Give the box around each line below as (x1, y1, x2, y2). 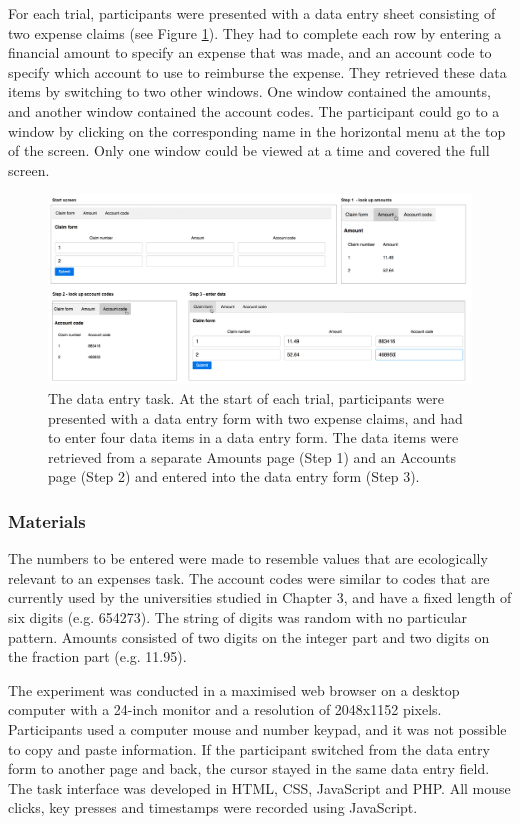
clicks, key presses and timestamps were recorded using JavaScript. (8, 797, 418, 818)
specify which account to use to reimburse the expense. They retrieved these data (8, 61, 507, 82)
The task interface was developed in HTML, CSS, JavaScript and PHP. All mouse (8, 777, 511, 798)
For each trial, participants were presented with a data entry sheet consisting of (8, 3, 496, 23)
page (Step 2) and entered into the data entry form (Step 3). (48, 466, 420, 487)
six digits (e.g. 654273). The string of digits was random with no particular (8, 606, 468, 627)
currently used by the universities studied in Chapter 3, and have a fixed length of (8, 587, 512, 608)
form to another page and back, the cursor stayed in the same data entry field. (8, 758, 490, 779)
